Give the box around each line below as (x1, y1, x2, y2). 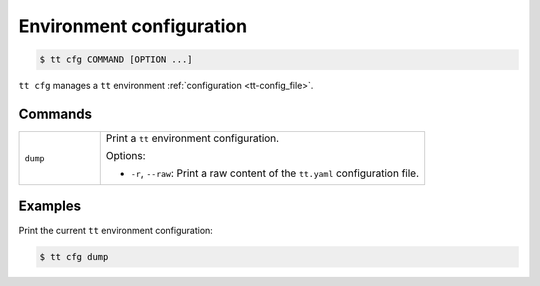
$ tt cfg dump (39, 251, 109, 262)
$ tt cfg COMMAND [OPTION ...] (39, 54, 194, 65)
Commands (18, 105, 93, 122)
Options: (105, 149, 146, 163)
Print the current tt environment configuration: (18, 224, 214, 236)
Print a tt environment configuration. (105, 131, 280, 145)
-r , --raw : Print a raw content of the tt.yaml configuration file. (130, 166, 420, 180)
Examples (18, 198, 82, 215)
